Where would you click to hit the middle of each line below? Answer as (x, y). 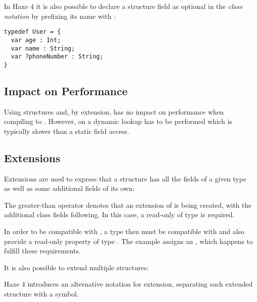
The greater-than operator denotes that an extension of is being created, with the (128, 205)
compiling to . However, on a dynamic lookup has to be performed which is (118, 121)
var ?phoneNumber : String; (57, 57)
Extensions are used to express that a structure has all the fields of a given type (125, 178)
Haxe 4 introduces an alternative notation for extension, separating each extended (128, 284)
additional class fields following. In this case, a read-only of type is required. (119, 214)
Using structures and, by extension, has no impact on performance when (114, 111)
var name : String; (43, 48)
